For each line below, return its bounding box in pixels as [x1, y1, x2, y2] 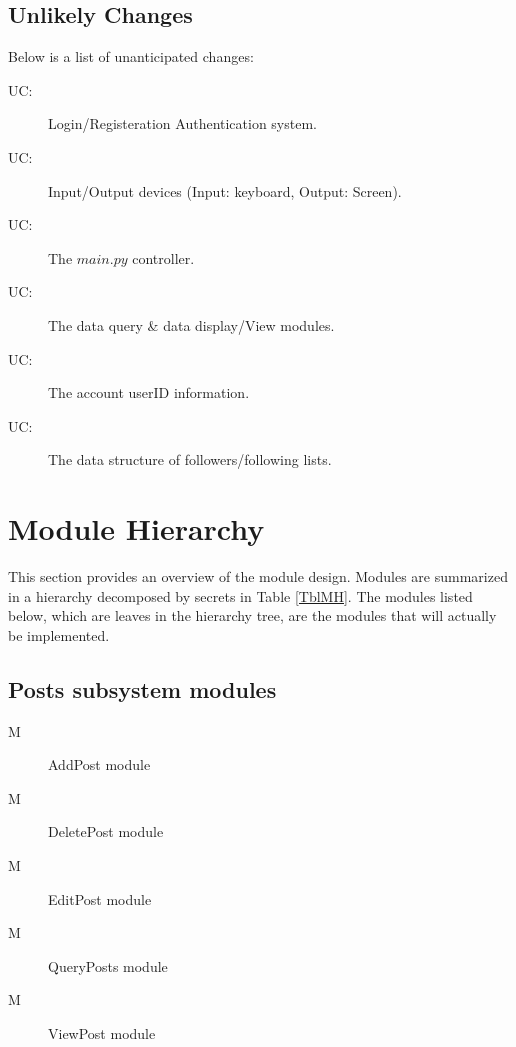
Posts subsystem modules [8, 673, 277, 704]
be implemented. [8, 624, 110, 645]
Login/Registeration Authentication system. [48, 113, 317, 134]
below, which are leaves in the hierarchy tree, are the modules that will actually [8, 605, 497, 626]
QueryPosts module [48, 955, 168, 976]
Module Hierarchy [8, 508, 265, 549]
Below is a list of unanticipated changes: [8, 46, 254, 67]
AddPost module [48, 754, 151, 775]
